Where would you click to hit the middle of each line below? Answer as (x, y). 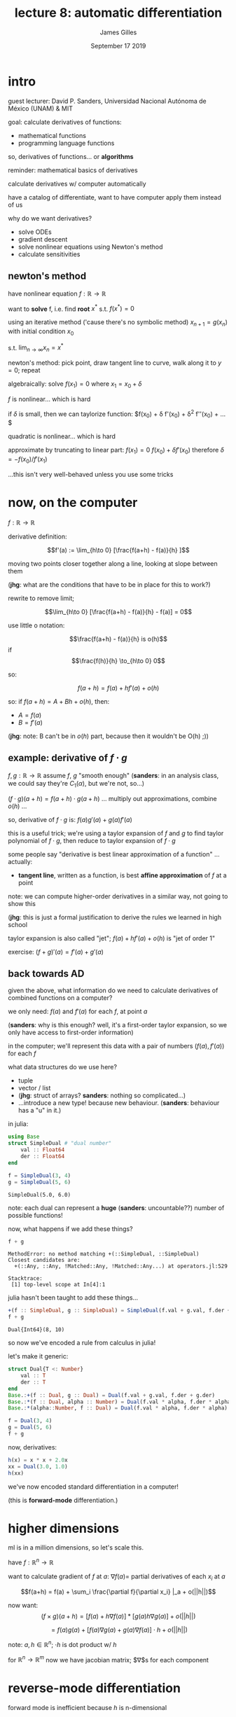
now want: (23, 1605)
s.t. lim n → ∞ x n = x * (36, 348)
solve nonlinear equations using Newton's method (90, 246)
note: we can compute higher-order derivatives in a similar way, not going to (118, 896)
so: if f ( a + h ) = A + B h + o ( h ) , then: (59, 701)
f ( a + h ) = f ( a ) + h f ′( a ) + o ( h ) (118, 688)
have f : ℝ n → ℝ (31, 1562)
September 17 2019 (118, 46)
